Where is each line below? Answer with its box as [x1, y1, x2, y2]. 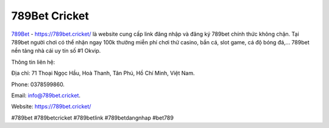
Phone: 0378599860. [11, 81, 65, 88]
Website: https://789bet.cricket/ [11, 103, 91, 110]
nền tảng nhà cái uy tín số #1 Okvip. [11, 47, 101, 55]
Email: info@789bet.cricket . [11, 92, 81, 99]
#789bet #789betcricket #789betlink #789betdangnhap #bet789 [11, 114, 174, 121]
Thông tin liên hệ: [11, 58, 55, 66]
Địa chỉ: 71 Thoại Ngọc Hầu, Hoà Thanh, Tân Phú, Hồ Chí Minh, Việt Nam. [11, 70, 195, 77]
